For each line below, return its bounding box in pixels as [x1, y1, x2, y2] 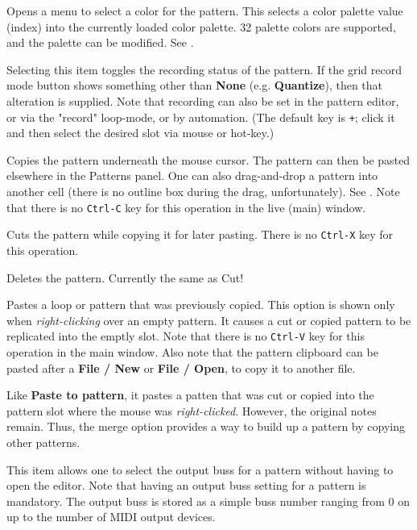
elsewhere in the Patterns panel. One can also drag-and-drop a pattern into [6, 167, 378, 184]
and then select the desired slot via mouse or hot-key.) [6, 124, 275, 141]
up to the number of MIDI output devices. [6, 508, 216, 525]
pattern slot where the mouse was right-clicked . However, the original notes [6, 402, 377, 419]
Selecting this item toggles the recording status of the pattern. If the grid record [6, 61, 402, 77]
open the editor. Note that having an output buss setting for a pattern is [6, 477, 366, 494]
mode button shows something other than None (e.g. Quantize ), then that [6, 77, 383, 94]
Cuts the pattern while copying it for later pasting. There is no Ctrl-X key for [6, 226, 394, 243]
